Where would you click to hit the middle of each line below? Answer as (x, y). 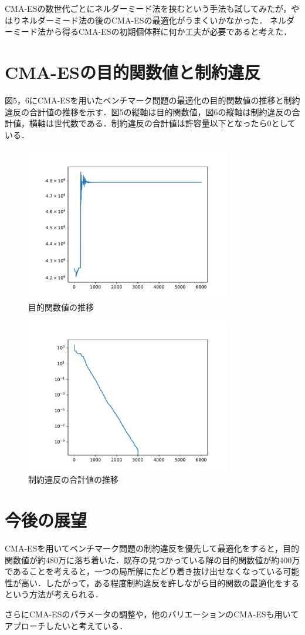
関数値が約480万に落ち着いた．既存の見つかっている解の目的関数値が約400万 (152, 559)
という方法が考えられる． (54, 594)
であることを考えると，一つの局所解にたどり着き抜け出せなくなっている (144, 571)
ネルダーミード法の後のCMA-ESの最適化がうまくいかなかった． (144, 20)
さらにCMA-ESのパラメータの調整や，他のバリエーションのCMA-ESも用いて (152, 614)
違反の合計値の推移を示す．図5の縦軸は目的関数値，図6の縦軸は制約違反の (148, 111)
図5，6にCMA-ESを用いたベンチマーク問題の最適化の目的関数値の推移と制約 (152, 100)
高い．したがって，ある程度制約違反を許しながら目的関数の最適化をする (160, 582)
